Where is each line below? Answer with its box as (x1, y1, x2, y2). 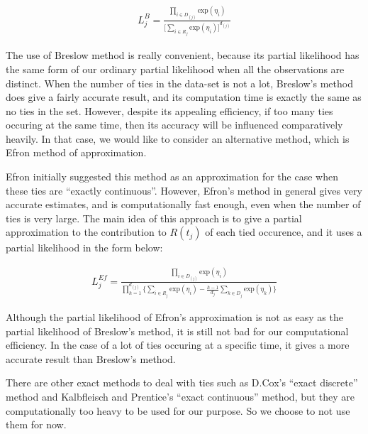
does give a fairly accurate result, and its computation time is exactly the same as (6, 89, 362, 104)
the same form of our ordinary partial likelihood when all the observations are (6, 61, 345, 76)
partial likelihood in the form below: (6, 240, 163, 255)
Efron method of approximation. (6, 145, 147, 160)
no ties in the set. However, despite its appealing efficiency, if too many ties (6, 103, 333, 118)
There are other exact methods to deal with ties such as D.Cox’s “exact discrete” (6, 375, 358, 390)
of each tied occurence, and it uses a (205, 224, 362, 239)
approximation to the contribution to (6, 224, 167, 239)
